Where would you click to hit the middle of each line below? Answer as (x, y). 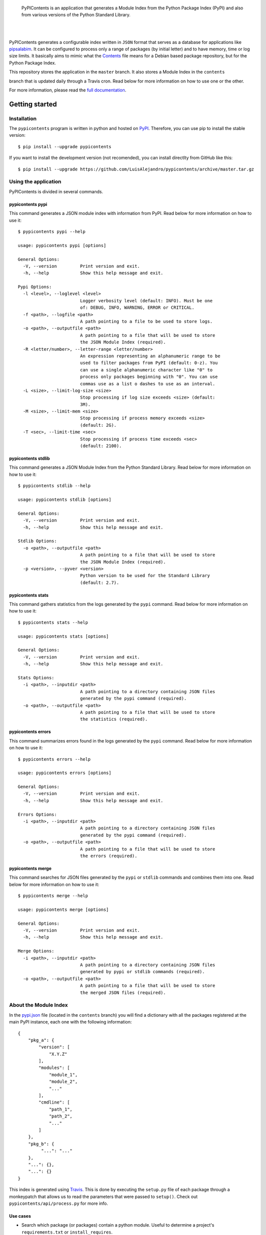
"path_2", (61, 1116)
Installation (23, 119)
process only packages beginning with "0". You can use (149, 377)
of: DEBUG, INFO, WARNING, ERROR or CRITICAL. (137, 308)
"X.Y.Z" (58, 1054)
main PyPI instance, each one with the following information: (70, 1022)
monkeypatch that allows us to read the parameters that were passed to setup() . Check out (103, 1196)
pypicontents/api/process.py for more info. (59, 1203)
